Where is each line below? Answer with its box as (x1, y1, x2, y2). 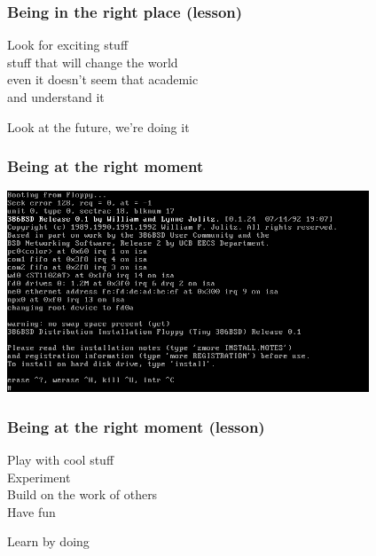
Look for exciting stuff (7, 35, 129, 54)
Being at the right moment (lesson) (7, 415, 265, 437)
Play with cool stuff (7, 450, 114, 468)
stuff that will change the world (7, 52, 178, 71)
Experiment (7, 467, 71, 486)
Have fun (7, 502, 56, 521)
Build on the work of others (7, 485, 158, 504)
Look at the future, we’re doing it (7, 117, 190, 136)
